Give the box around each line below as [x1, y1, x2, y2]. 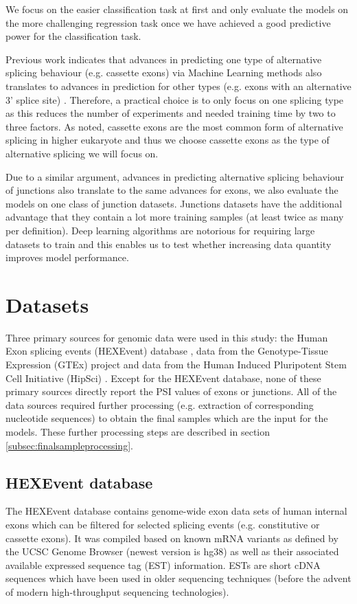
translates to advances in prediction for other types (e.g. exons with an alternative [5, 78, 352, 93]
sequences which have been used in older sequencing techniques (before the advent [5, 571, 352, 585]
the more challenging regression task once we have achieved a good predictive [5, 15, 331, 30]
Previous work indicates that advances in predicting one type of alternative [5, 52, 322, 66]
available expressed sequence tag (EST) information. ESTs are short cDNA [5, 557, 321, 572]
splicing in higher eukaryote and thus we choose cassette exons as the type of [5, 133, 330, 147]
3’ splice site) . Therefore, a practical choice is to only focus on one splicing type [5, 92, 344, 107]
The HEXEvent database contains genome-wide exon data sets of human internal [5, 504, 347, 518]
